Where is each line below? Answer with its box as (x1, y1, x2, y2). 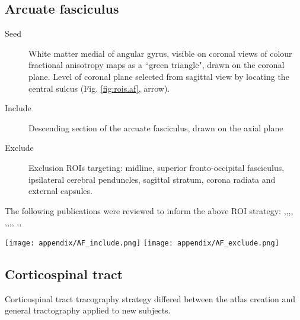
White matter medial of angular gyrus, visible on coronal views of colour (28, 47, 292, 59)
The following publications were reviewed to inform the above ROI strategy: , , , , (5, 204, 293, 216)
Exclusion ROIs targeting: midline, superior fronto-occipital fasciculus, (28, 161, 285, 173)
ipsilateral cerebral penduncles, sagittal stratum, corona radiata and (28, 173, 276, 185)
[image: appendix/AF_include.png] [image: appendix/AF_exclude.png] (5, 238, 279, 247)
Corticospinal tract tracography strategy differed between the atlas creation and (5, 292, 296, 305)
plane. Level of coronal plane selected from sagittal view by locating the (28, 70, 289, 82)
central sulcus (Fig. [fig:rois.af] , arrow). (28, 82, 170, 94)
